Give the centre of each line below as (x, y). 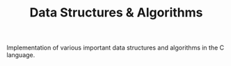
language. (21, 55)
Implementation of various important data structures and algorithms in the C (115, 48)
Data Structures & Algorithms (116, 13)
